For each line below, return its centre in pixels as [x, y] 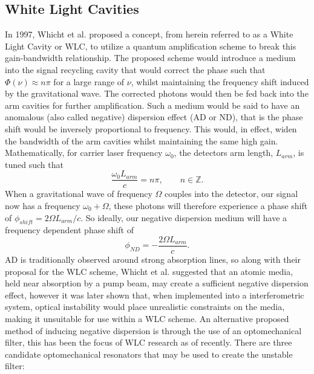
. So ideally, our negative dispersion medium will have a [184, 217]
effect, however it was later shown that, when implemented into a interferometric [155, 295]
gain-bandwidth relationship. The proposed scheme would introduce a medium [150, 58]
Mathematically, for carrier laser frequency [84, 153]
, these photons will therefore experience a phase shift [208, 205]
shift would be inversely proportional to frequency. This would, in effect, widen [151, 128]
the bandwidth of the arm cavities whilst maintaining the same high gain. [142, 140]
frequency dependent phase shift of [69, 230]
